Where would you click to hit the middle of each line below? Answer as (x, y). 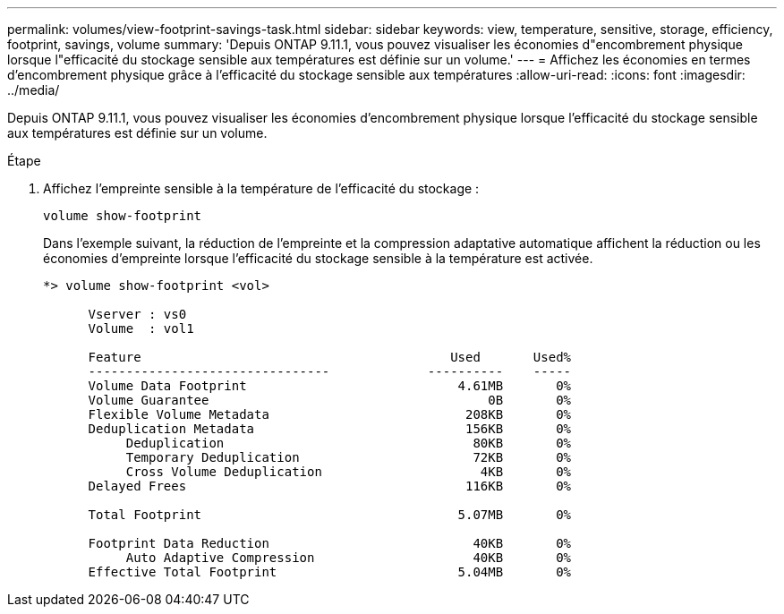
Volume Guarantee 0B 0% (330, 400)
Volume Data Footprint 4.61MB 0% (330, 386)
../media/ (34, 90)
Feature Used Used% (330, 357)
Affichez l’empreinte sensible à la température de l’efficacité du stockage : (261, 188)
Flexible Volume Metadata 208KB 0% (330, 414)
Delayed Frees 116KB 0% (330, 486)
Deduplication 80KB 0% (349, 443)
